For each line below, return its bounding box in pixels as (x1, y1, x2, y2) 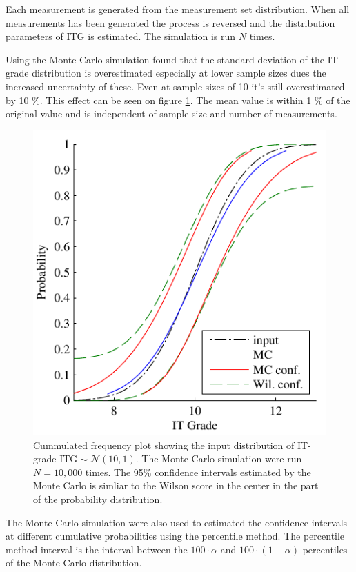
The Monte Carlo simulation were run (141, 451, 302, 466)
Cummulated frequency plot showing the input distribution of (33, 437, 295, 452)
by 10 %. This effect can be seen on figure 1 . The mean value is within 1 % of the (6, 92, 350, 107)
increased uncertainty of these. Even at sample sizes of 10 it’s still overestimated (6, 79, 345, 93)
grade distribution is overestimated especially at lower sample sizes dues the (6, 66, 326, 80)
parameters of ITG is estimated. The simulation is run (6, 29, 236, 43)
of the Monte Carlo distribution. (6, 555, 142, 570)
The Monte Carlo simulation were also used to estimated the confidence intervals (6, 515, 348, 529)
